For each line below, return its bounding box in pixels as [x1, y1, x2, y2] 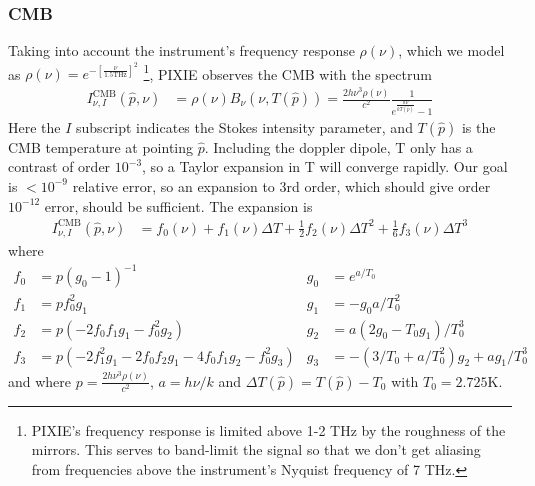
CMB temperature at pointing [8, 136, 194, 157]
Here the [8, 116, 61, 137]
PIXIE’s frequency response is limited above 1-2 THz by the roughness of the [31, 419, 506, 440]
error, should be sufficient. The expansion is [44, 195, 313, 216]
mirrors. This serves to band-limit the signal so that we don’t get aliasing [31, 439, 481, 460]
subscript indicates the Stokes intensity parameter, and [76, 116, 413, 137]
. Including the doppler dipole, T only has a [204, 136, 473, 157]
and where [8, 370, 72, 391]
